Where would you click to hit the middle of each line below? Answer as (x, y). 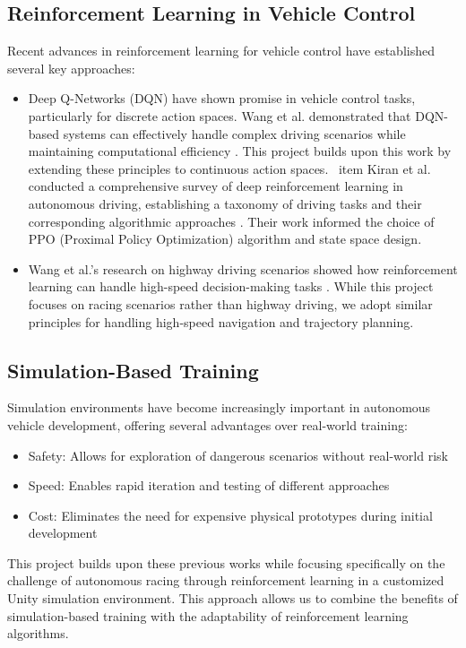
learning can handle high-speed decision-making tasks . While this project (231, 286)
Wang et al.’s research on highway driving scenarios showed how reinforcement (243, 268)
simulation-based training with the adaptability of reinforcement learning (208, 615)
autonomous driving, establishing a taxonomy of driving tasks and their (225, 203)
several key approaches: (71, 68)
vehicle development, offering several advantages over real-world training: (207, 424)
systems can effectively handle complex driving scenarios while (234, 133)
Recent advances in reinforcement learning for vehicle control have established (221, 51)
